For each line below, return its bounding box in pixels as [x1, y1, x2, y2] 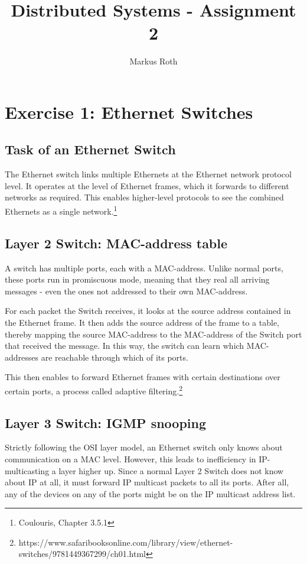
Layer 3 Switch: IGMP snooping [5, 413, 207, 432]
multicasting [5, 464, 50, 477]
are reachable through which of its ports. [41, 351, 188, 363]
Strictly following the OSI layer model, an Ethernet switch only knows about [5, 441, 283, 453]
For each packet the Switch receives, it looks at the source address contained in [5, 304, 291, 317]
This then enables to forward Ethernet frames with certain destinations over [5, 371, 280, 383]
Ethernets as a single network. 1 [5, 203, 117, 217]
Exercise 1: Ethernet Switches [5, 99, 253, 124]
